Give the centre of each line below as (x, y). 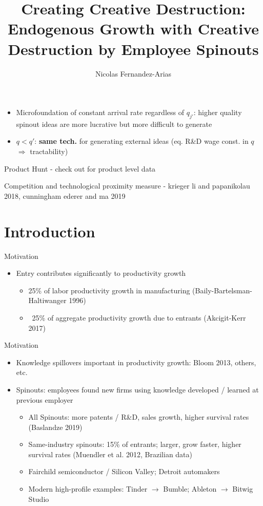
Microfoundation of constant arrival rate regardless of (100, 112)
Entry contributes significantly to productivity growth (101, 273)
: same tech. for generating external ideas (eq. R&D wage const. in (141, 141)
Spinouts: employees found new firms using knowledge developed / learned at (137, 389)
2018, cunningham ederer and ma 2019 (65, 195)
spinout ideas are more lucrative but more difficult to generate (114, 124)
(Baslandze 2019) (55, 427)
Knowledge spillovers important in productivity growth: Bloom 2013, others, (136, 362)
